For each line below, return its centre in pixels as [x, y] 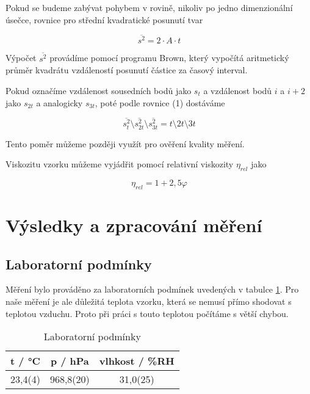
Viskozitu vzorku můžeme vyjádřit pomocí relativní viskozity [120, 164]
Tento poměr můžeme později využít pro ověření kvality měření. [125, 143]
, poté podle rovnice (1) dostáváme [160, 102]
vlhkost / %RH [137, 361]
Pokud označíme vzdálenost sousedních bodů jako [99, 90]
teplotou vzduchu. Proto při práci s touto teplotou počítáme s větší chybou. [147, 313]
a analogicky [59, 102]
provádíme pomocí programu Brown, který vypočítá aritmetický [169, 58]
